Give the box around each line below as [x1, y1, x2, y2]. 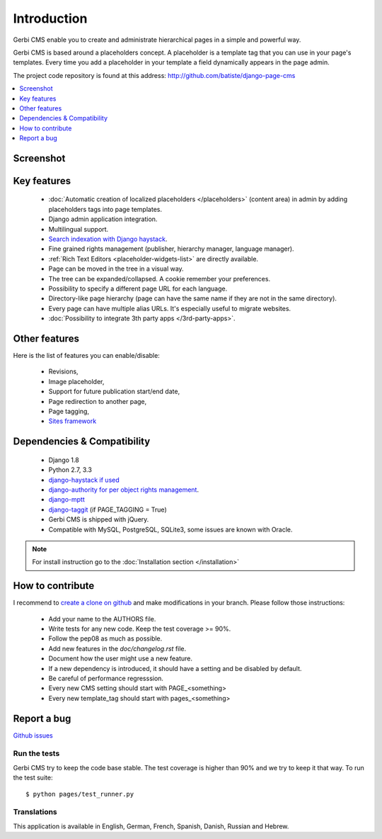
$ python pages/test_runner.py [25, 790, 134, 798]
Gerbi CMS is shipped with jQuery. [48, 515, 149, 524]
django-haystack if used [48, 475, 120, 484]
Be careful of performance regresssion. [48, 674, 164, 682]
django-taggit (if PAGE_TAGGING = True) [48, 505, 167, 514]
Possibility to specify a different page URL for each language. [48, 284, 228, 293]
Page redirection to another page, [48, 397, 147, 405]
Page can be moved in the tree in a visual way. [48, 264, 184, 273]
